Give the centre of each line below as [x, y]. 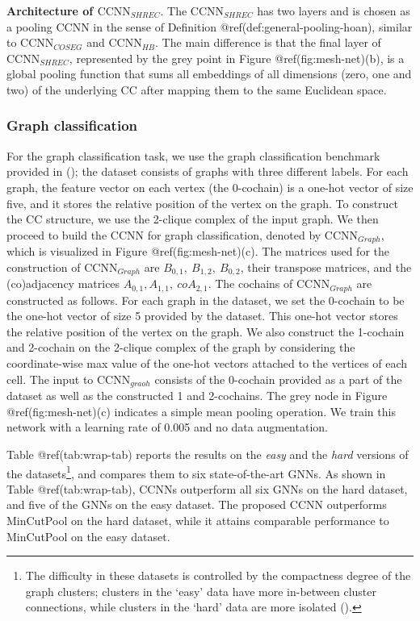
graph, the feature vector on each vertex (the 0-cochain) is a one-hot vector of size [210, 187]
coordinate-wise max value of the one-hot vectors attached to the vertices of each [207, 363]
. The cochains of [250, 283]
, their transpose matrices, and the [326, 267]
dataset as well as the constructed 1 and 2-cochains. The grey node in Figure [197, 396]
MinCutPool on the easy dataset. [88, 536]
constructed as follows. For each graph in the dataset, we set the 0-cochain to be [206, 300]
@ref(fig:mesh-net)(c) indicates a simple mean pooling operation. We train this [201, 411]
